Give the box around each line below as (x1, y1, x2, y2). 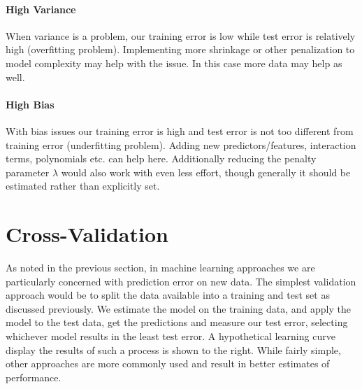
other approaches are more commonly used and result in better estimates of (6, 356, 330, 371)
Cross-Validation (6, 220, 168, 248)
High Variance (6, 1, 76, 16)
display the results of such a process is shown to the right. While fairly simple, (6, 342, 341, 357)
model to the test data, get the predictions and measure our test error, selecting (6, 315, 348, 330)
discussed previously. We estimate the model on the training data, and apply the (6, 301, 351, 316)
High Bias (6, 97, 55, 111)
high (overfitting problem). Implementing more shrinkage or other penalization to (6, 42, 355, 57)
